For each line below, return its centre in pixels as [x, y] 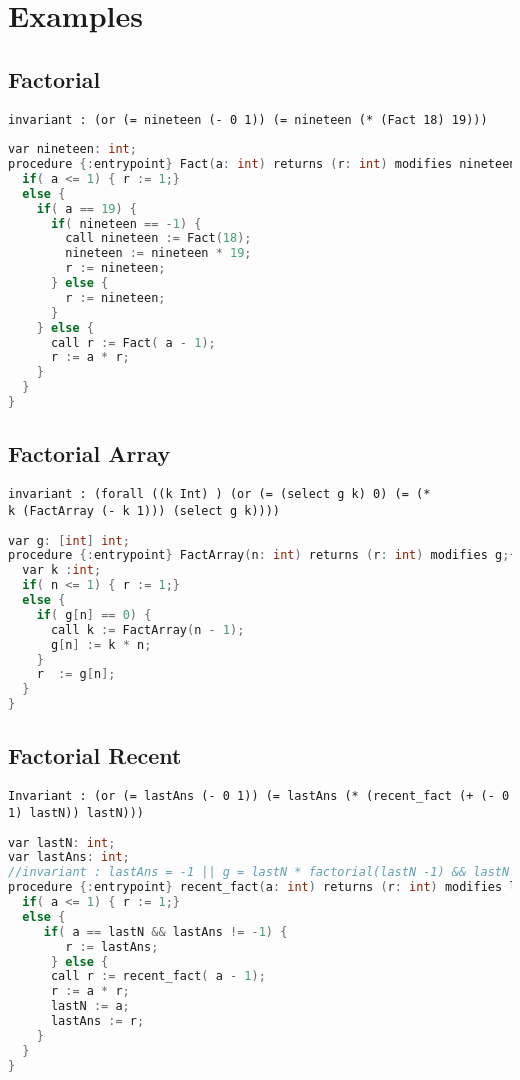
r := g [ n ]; [76, 674]
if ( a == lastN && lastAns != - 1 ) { [165, 931]
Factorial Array [89, 453]
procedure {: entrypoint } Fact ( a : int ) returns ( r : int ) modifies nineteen [262, 164]
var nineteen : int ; [72, 149]
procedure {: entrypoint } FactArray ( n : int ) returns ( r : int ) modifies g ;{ [262, 555]
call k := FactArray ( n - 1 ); [147, 629]
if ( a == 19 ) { [86, 208]
